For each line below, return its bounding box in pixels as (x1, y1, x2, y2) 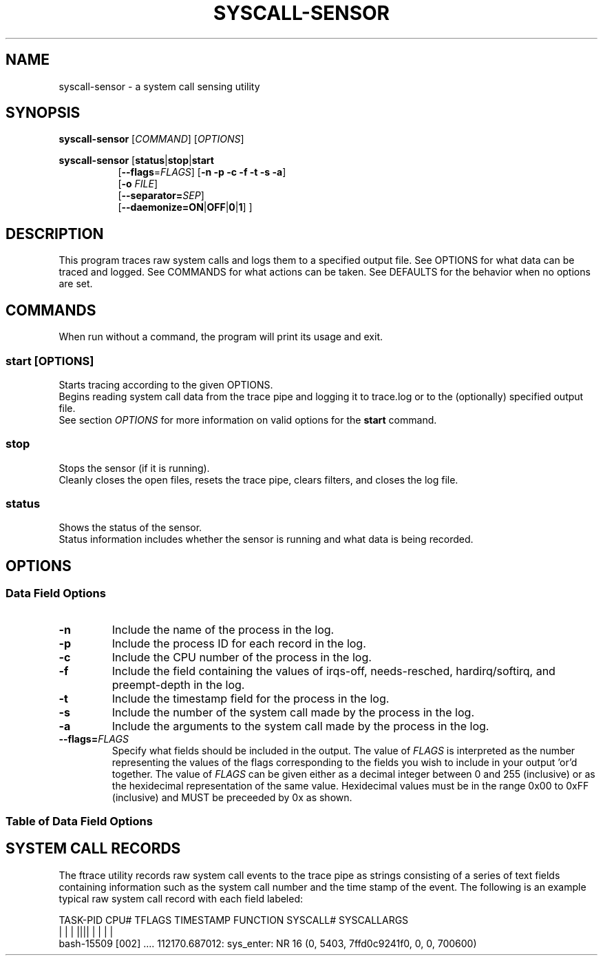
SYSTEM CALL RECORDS (6, 840, 181, 858)
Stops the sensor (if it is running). (59, 462, 210, 474)
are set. (59, 278, 93, 290)
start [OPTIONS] (6, 353, 94, 368)
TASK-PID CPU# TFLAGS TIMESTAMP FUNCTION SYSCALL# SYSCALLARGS (59, 913, 409, 926)
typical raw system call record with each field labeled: (59, 892, 304, 905)
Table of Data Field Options (6, 814, 153, 828)
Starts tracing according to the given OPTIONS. (59, 378, 273, 391)
